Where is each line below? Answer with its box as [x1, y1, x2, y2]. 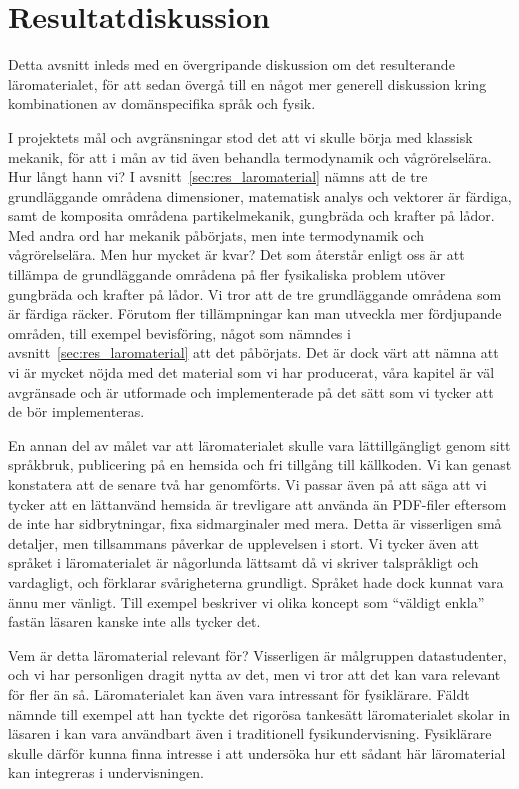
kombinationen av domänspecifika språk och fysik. [8, 93, 316, 114]
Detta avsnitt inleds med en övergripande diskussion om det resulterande [8, 54, 455, 75]
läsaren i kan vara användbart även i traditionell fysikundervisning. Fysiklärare [8, 723, 492, 744]
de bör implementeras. [8, 401, 145, 422]
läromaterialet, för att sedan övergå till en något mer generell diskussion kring [8, 73, 487, 94]
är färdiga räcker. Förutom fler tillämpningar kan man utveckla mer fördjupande [8, 303, 502, 324]
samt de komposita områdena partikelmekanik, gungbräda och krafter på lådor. [8, 205, 495, 226]
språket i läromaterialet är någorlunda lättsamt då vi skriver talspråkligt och [8, 552, 479, 573]
